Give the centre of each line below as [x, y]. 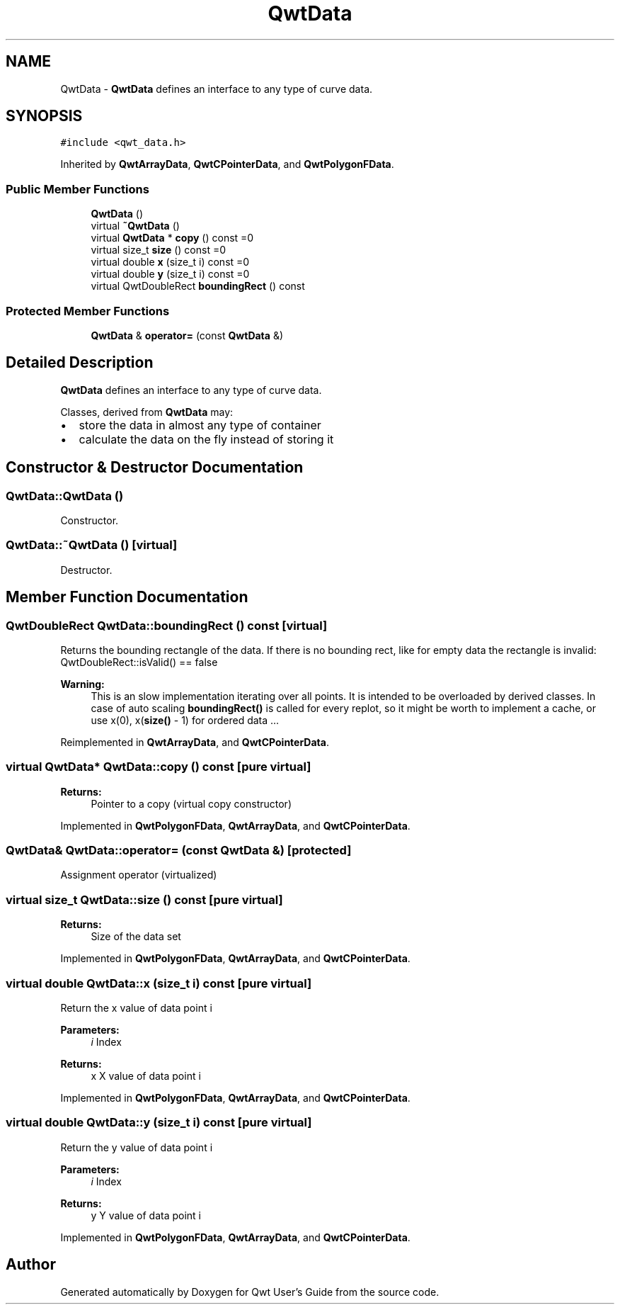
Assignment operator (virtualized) [139, 875]
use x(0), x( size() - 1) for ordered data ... [185, 720]
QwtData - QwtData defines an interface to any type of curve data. [217, 89]
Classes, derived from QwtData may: [147, 412]
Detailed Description [80, 363]
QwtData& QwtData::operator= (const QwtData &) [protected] [179, 851]
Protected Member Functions [88, 311]
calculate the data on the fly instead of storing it [206, 439]
